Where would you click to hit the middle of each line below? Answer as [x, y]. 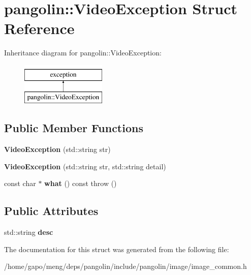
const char [20, 183]
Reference [39, 28]
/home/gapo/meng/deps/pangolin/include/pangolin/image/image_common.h [125, 266]
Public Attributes [51, 211]
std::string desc [29, 232]
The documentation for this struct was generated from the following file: [117, 249]
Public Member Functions [74, 128]
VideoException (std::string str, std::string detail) [85, 166]
